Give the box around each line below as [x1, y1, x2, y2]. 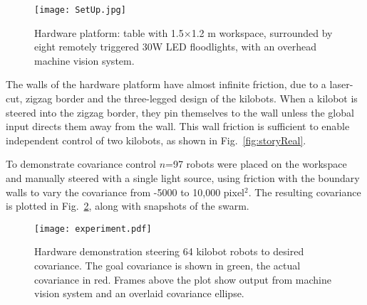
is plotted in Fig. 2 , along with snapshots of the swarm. [6, 198, 249, 213]
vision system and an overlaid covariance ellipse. [34, 286, 244, 301]
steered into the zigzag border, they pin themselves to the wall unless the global [6, 105, 354, 119]
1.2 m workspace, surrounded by [191, 25, 333, 40]
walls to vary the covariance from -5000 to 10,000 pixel [6, 184, 244, 199]
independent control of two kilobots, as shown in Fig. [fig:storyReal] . [6, 132, 306, 147]
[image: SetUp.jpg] [34, 5, 126, 15]
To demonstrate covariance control [6, 156, 156, 171]
